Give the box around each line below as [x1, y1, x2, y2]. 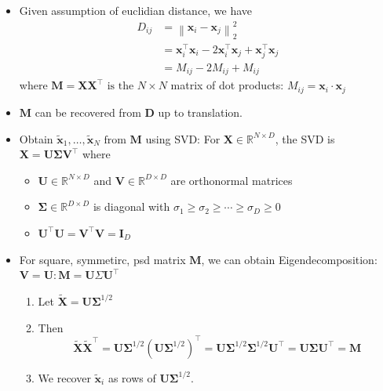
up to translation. [158, 103, 243, 120]
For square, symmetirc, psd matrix [19, 251, 186, 267]
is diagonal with [93, 198, 170, 215]
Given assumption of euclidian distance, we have [19, 2, 253, 18]
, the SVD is [275, 130, 335, 147]
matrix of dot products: [170, 77, 284, 93]
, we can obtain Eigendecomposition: [201, 251, 378, 267]
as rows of [108, 369, 156, 386]
